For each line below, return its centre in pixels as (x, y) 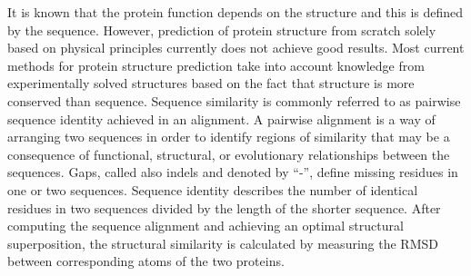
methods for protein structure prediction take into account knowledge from (216, 65)
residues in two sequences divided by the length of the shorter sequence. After (224, 207)
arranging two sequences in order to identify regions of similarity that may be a (229, 137)
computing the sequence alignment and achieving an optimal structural (205, 226)
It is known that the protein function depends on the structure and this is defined (235, 12)
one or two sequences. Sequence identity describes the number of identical (213, 189)
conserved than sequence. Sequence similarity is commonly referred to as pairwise (234, 100)
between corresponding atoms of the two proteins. (146, 261)
